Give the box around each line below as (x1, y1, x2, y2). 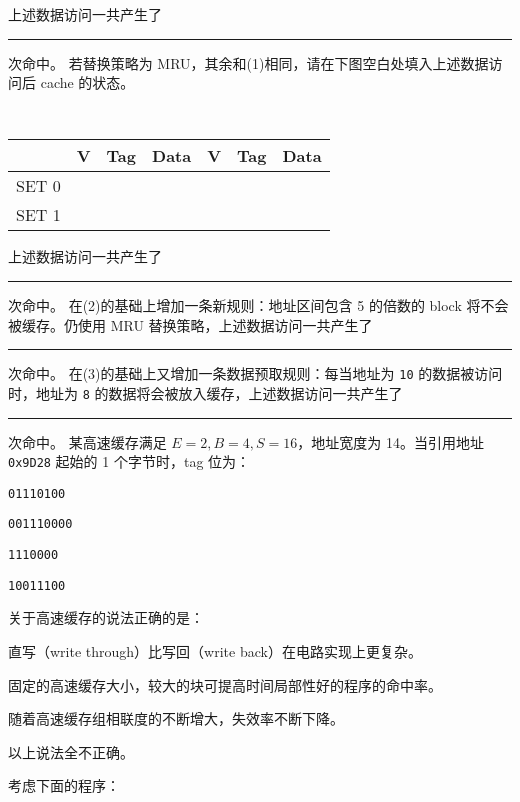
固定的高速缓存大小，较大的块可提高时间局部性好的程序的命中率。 (8, 674, 442, 695)
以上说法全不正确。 (8, 741, 134, 762)
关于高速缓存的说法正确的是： (8, 607, 204, 628)
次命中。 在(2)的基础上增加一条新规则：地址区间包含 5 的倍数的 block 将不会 (8, 295, 509, 316)
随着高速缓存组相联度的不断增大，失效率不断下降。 (8, 708, 344, 729)
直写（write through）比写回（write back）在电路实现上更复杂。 (8, 641, 422, 661)
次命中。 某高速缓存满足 (8, 431, 167, 452)
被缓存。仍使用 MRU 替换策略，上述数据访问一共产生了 (8, 314, 373, 335)
